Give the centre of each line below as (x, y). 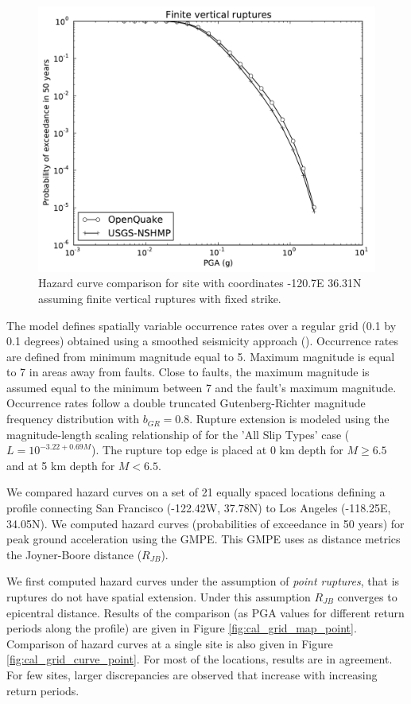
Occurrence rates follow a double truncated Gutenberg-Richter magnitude (186, 403)
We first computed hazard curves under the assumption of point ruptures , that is (203, 581)
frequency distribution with (73, 419)
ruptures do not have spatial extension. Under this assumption (159, 597)
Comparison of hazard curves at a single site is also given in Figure (170, 643)
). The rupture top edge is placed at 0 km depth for (217, 450)
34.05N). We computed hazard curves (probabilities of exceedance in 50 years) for (205, 523)
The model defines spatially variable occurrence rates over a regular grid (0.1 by (202, 325)
